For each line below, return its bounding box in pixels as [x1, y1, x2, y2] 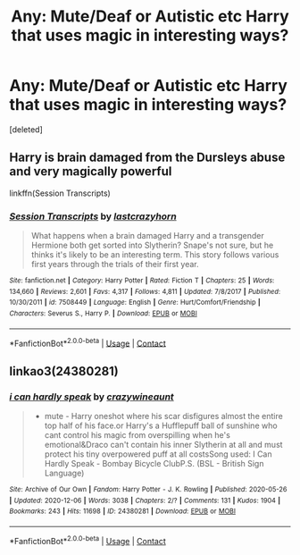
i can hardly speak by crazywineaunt [9, 391, 174, 403]
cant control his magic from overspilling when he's [44, 430, 230, 441]
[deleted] [9, 123, 43, 135]
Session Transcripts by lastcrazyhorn [9, 210, 177, 223]
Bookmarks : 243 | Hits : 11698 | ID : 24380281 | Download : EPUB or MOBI [9, 507, 237, 516]
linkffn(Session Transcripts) [9, 188, 112, 198]
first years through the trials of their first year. [30, 259, 199, 270]
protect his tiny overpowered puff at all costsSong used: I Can [44, 449, 272, 459]
